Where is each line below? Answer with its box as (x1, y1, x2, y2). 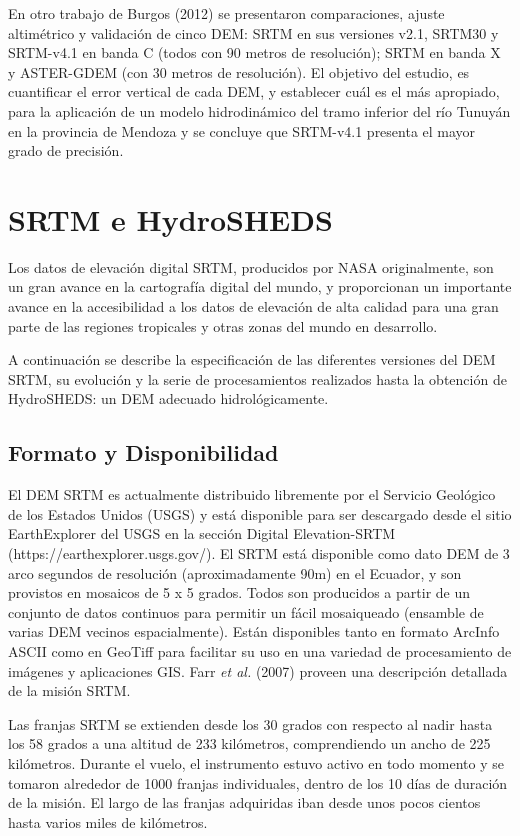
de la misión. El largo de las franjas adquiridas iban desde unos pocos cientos (8, 792, 481, 813)
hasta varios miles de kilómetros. (8, 811, 208, 832)
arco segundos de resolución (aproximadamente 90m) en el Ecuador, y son (8, 562, 462, 583)
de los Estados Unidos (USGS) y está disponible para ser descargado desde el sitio (8, 503, 512, 524)
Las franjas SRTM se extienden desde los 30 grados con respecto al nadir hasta (8, 713, 493, 734)
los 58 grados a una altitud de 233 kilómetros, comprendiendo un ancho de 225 (8, 733, 491, 754)
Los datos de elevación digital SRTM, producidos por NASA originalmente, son (8, 256, 494, 277)
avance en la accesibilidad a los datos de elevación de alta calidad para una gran (8, 296, 499, 317)
